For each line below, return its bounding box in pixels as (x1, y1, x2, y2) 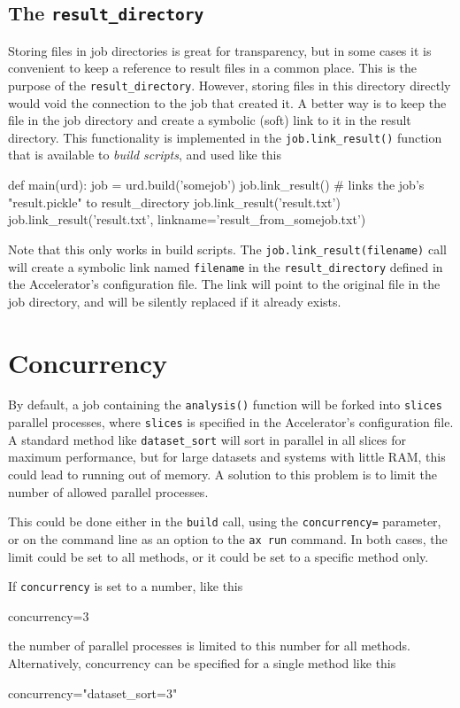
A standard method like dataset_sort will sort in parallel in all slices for (8, 430, 406, 448)
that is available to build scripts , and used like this (8, 145, 282, 164)
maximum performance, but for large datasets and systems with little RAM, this (8, 447, 446, 466)
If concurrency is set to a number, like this (8, 577, 243, 595)
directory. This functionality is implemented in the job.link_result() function (8, 128, 442, 146)
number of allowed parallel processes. (8, 482, 209, 501)
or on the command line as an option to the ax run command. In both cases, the (8, 529, 448, 548)
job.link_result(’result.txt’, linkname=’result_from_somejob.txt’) (8, 210, 366, 229)
